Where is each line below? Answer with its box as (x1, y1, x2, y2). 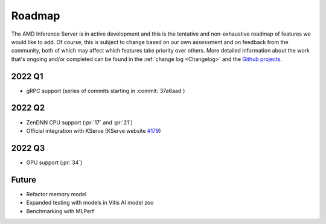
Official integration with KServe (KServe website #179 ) (26, 127, 161, 134)
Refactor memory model (26, 190, 87, 197)
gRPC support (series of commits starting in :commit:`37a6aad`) (26, 87, 185, 94)
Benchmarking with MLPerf (26, 207, 95, 214)
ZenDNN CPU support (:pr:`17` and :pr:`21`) (26, 118, 133, 126)
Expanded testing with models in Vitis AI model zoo (26, 199, 154, 206)
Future (11, 174, 37, 185)
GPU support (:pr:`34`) (26, 159, 83, 166)
